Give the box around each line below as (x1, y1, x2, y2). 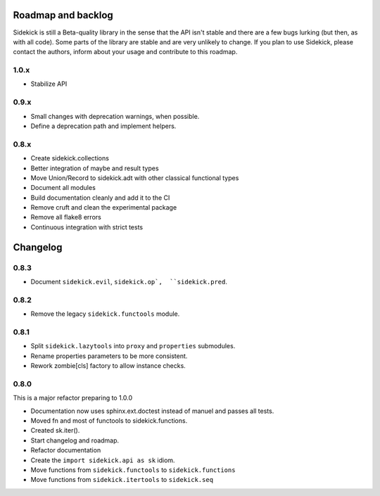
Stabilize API (30, 80, 68, 88)
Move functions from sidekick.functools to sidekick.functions (30, 465, 236, 474)
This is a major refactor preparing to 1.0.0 (13, 394, 133, 402)
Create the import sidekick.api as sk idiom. (30, 456, 175, 464)
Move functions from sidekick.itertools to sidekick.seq (30, 476, 214, 484)
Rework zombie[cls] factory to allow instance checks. (30, 362, 186, 370)
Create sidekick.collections (30, 154, 109, 163)
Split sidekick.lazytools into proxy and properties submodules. (30, 342, 236, 350)
